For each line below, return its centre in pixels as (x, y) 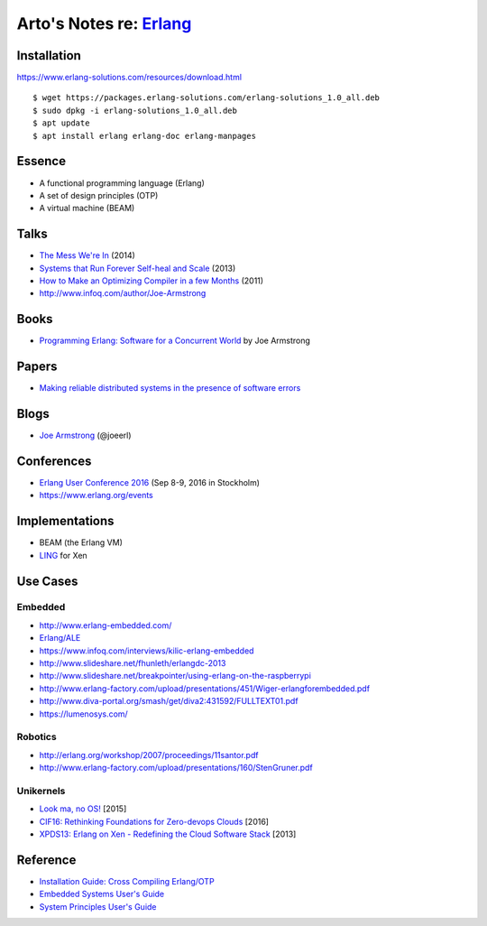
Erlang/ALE (60, 638)
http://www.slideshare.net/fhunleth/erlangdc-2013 (133, 663)
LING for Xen (63, 555)
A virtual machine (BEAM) (87, 208)
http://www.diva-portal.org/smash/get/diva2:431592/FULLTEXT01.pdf (169, 701)
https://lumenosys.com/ (83, 714)
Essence (41, 161)
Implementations (65, 521)
